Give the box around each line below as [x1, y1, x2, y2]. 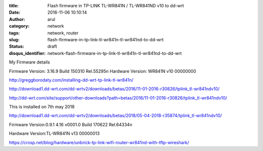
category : [9, 23, 30, 29]
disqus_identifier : [9, 50, 46, 56]
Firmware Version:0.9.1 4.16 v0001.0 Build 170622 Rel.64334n [9, 121, 132, 127]
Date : [9, 10, 20, 16]
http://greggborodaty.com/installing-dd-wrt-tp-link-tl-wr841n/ [9, 77, 133, 83]
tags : [9, 30, 20, 36]
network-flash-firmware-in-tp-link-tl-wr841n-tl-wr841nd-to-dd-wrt [47, 50, 182, 56]
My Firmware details [9, 59, 50, 65]
